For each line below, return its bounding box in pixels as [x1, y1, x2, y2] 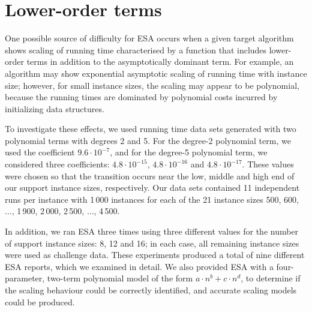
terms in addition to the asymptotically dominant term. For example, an [26, 55, 294, 68]
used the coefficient [5, 146, 75, 158]
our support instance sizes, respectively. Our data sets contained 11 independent [5, 181, 300, 194]
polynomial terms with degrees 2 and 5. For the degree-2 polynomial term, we [5, 134, 291, 146]
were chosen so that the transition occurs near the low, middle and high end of [5, 169, 295, 182]
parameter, [5, 272, 45, 284]
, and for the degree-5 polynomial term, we [110, 146, 268, 158]
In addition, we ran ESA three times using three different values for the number [5, 225, 299, 238]
